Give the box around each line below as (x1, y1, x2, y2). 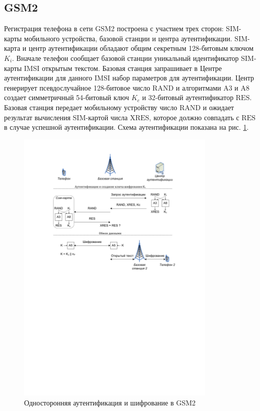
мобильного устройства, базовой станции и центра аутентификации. (24, 33, 232, 43)
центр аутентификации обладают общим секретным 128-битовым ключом (28, 43, 254, 53)
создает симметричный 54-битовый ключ (4, 92, 129, 103)
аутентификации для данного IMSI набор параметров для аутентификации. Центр (4, 72, 254, 83)
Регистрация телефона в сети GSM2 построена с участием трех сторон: (4, 23, 224, 34)
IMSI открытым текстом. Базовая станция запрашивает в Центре (24, 62, 222, 73)
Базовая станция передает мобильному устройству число (4, 102, 178, 112)
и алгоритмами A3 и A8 (176, 82, 250, 93)
